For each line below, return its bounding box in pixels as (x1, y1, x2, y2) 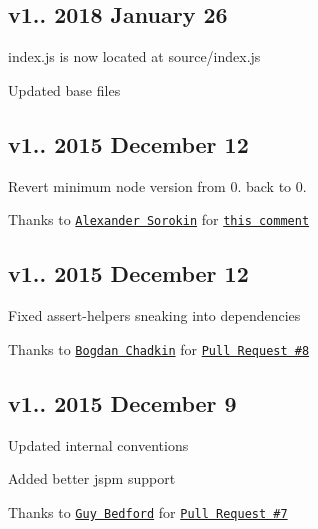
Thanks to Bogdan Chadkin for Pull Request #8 (8, 338, 310, 359)
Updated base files (8, 79, 121, 100)
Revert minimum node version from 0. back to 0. (8, 175, 307, 196)
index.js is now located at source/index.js (8, 46, 261, 67)
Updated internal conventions (8, 434, 189, 455)
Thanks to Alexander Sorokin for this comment (8, 209, 310, 230)
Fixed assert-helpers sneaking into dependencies (8, 305, 301, 326)
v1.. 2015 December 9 (8, 387, 237, 418)
